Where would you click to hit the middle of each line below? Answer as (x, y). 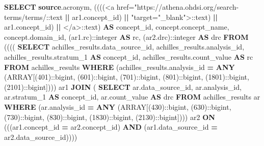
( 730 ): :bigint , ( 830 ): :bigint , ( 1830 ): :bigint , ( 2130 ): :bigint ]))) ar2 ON (110, 117)
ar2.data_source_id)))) (41, 137)
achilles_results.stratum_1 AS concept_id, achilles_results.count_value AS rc (129, 56)
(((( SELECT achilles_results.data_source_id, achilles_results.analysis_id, (124, 47)
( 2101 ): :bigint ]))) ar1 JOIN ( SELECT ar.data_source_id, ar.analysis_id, (123, 87)
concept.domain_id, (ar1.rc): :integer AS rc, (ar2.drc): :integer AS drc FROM (126, 36)
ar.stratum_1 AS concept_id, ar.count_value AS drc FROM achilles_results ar (132, 97)
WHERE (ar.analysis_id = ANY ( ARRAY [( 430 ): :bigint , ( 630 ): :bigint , (118, 106)
